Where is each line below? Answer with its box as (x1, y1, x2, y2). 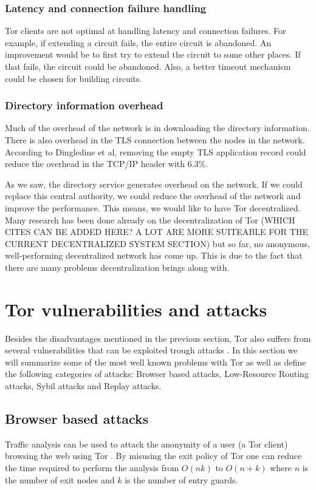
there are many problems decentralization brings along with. (5, 260, 230, 273)
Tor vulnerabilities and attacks (5, 296, 267, 321)
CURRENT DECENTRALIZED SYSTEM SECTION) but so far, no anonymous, (5, 237, 310, 250)
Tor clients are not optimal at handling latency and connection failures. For (5, 24, 286, 37)
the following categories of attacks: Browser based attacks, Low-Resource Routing (5, 367, 309, 380)
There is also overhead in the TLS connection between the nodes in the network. (5, 134, 305, 146)
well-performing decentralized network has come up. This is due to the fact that (5, 249, 303, 262)
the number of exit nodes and (5, 473, 115, 486)
